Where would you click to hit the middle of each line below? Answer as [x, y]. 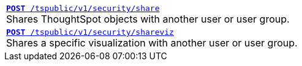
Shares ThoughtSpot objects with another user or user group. [148, 19]
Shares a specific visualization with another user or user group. [152, 43]
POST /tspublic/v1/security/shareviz [90, 32]
